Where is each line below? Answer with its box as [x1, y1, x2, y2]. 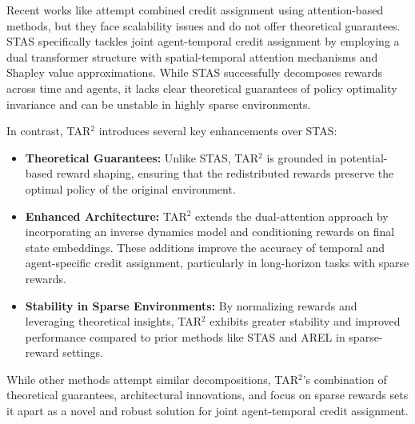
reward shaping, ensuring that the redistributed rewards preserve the [56, 165, 394, 182]
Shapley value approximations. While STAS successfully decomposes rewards [6, 64, 383, 81]
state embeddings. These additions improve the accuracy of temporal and [25, 238, 385, 255]
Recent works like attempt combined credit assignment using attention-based [6, 2, 384, 18]
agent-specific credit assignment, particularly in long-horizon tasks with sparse [25, 254, 409, 271]
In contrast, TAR [6, 122, 91, 139]
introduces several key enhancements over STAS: [98, 122, 337, 139]
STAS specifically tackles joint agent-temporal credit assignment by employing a [6, 33, 400, 50]
